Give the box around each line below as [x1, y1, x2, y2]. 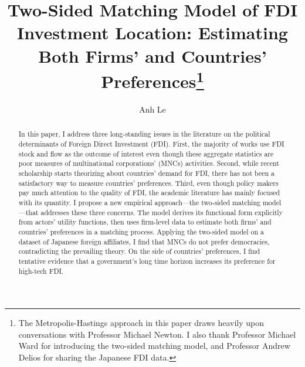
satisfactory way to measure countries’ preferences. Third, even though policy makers [18, 178, 279, 188]
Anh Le [139, 103, 166, 115]
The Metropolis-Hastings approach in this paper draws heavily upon [18, 317, 265, 329]
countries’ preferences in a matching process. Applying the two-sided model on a [18, 226, 265, 236]
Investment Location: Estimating [17, 21, 288, 45]
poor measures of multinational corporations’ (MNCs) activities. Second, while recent [18, 158, 279, 168]
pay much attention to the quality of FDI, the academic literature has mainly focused [18, 188, 280, 198]
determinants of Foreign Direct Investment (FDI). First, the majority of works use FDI [18, 139, 284, 149]
